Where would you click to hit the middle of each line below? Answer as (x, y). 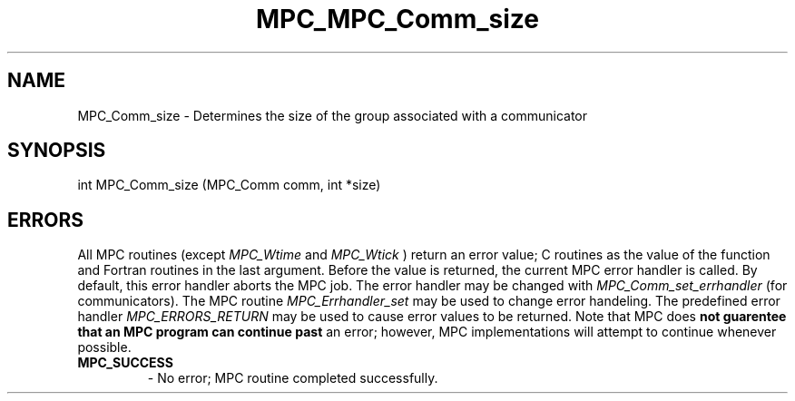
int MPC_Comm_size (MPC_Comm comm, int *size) (229, 185)
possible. (104, 347)
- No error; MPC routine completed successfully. (293, 378)
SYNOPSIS (57, 151)
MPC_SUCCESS (125, 363)
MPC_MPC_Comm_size (397, 19)
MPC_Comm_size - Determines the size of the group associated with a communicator (333, 115)
